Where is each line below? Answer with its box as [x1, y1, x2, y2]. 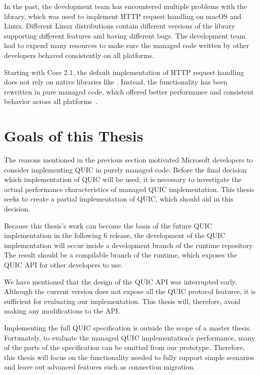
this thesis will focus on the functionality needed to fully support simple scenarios [4, 351, 254, 362]
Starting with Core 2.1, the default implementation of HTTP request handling [4, 66, 244, 77]
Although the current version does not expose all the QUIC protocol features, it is [4, 286, 256, 296]
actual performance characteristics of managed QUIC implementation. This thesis [4, 183, 254, 194]
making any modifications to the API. [4, 305, 120, 316]
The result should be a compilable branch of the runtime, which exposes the [4, 249, 237, 260]
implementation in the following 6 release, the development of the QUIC [4, 230, 225, 240]
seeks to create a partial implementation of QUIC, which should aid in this [4, 193, 233, 204]
